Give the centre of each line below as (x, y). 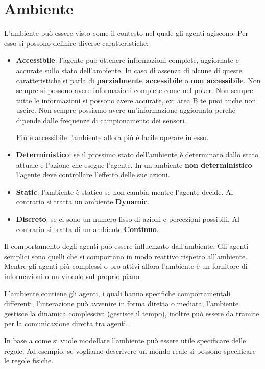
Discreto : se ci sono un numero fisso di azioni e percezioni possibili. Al (128, 219)
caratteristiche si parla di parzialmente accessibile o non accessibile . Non (138, 80)
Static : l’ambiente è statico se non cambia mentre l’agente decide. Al (125, 191)
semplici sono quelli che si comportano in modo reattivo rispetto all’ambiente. (126, 256)
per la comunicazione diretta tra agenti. (66, 323)
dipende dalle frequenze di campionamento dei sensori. (101, 120)
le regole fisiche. (29, 361)
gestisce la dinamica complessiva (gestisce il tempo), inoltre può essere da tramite (132, 313)
